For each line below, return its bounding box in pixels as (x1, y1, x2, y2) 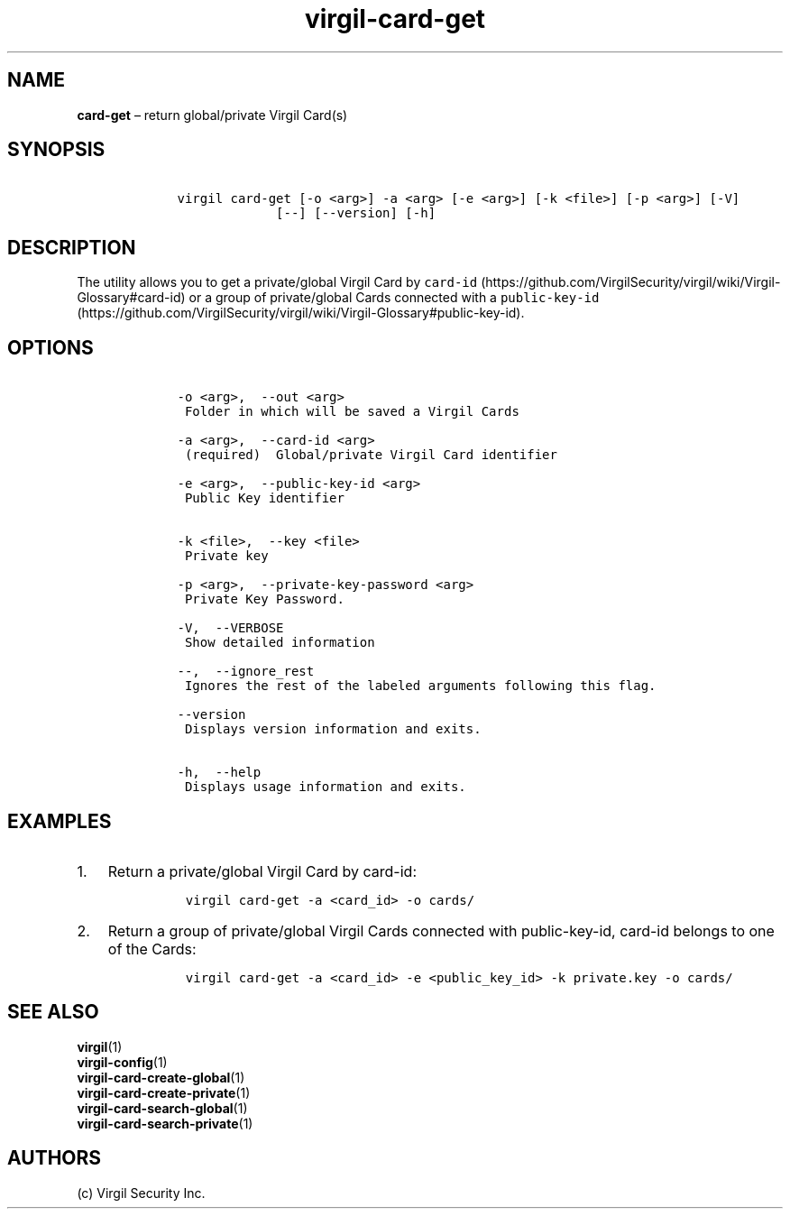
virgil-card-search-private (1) (77, 1115, 253, 1131)
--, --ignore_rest (177, 664, 315, 679)
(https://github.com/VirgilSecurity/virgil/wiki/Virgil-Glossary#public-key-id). (77, 305, 525, 321)
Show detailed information (184, 635, 375, 650)
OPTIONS (7, 336, 94, 359)
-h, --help (177, 765, 262, 780)
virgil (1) (77, 1038, 123, 1055)
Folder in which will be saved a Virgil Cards (184, 404, 519, 419)
